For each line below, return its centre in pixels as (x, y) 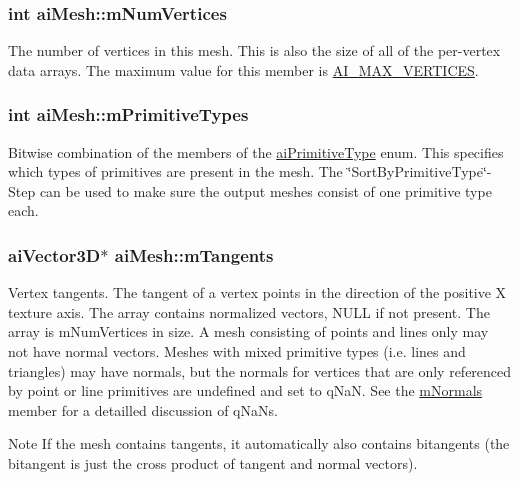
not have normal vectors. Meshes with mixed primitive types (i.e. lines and (237, 351)
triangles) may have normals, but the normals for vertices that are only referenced (260, 370)
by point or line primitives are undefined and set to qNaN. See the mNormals (245, 390)
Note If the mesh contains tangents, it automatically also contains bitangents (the (259, 443)
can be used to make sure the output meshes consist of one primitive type (265, 190)
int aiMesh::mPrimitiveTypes (128, 114)
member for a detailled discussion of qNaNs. (143, 409)
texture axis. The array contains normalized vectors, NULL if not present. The (249, 311)
